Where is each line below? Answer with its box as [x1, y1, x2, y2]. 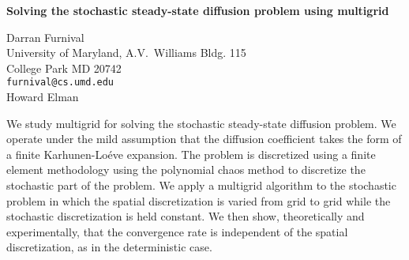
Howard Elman [6, 89, 79, 105]
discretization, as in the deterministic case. [6, 239, 212, 255]
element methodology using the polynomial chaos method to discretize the [6, 161, 366, 178]
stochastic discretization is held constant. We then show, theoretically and [6, 208, 365, 224]
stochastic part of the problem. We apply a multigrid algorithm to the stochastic [6, 177, 396, 193]
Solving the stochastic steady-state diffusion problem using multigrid [6, 2, 389, 18]
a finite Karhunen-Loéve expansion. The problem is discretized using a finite [6, 145, 376, 162]
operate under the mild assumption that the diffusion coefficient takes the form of [6, 130, 402, 147]
